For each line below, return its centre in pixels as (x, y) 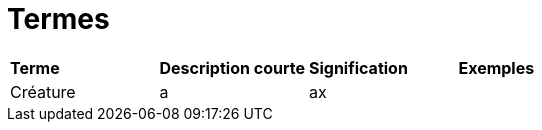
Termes (58, 19)
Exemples (496, 67)
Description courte (232, 67)
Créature (43, 91)
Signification (358, 67)
